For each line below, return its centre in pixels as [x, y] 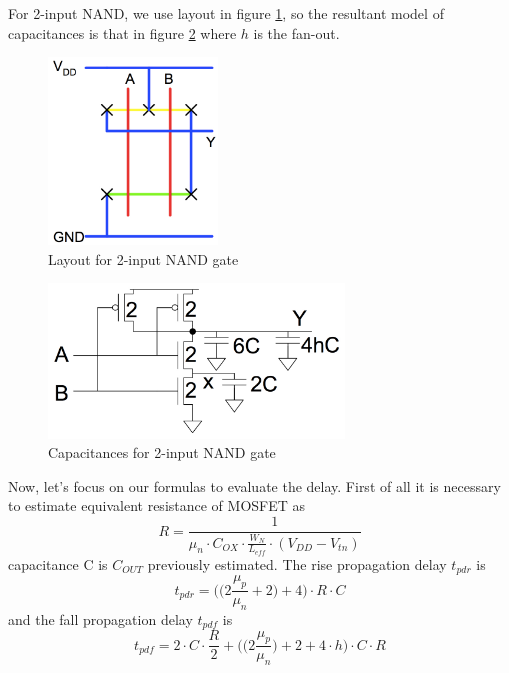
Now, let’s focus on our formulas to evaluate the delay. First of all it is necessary [254, 485]
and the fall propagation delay [100, 618]
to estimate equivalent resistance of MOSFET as [157, 505]
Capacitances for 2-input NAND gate [162, 452]
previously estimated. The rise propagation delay [297, 563]
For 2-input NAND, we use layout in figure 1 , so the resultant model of [226, 13]
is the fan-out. [296, 32]
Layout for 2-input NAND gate [143, 258]
